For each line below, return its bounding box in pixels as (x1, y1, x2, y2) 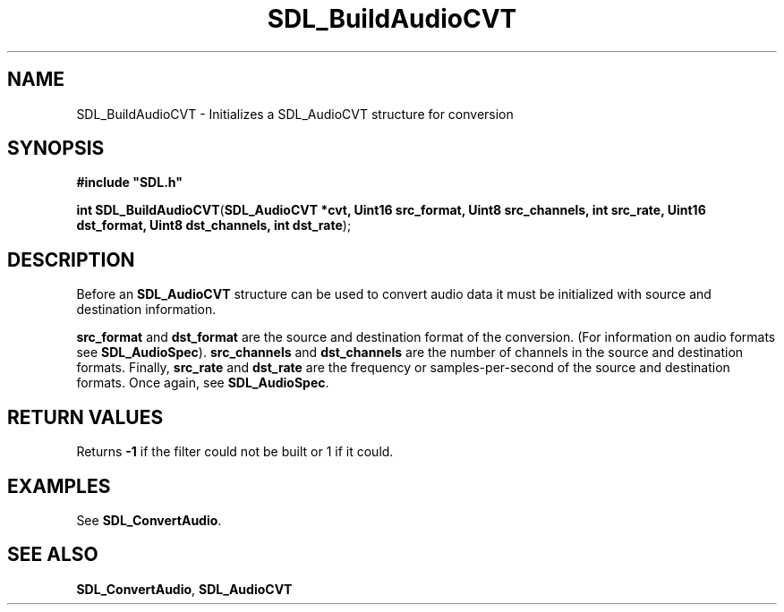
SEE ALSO (7, 543, 98, 566)
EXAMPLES (7, 474, 111, 497)
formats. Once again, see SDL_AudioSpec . (76, 375, 329, 391)
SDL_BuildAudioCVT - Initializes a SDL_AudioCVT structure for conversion (76, 106, 514, 122)
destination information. (76, 302, 217, 318)
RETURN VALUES (7, 405, 164, 429)
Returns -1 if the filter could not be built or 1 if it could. (76, 444, 394, 460)
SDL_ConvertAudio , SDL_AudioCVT (76, 581, 293, 597)
